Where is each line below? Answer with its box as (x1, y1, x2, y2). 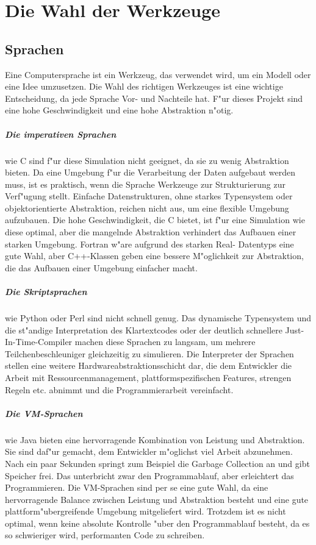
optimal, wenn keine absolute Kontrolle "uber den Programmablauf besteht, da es (5, 516, 310, 529)
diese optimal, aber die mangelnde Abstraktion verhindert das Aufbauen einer (5, 226, 296, 238)
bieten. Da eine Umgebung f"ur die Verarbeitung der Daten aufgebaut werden (5, 166, 296, 179)
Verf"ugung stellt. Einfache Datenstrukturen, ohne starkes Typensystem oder (5, 190, 293, 202)
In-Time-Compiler (5, 335, 73, 348)
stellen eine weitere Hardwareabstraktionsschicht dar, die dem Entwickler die (5, 359, 292, 372)
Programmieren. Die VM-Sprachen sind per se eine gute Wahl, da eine (5, 481, 268, 494)
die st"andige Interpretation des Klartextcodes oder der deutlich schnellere (5, 323, 282, 336)
